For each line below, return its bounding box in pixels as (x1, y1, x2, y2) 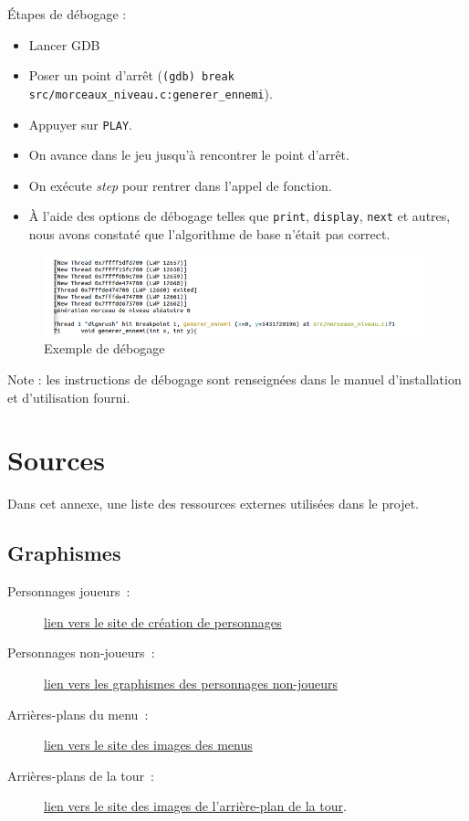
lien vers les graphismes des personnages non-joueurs (44, 673, 338, 692)
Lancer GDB (28, 35, 100, 54)
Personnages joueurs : (7, 582, 130, 601)
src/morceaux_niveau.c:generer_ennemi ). (28, 83, 273, 102)
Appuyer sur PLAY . (28, 114, 133, 133)
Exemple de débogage (44, 339, 165, 358)
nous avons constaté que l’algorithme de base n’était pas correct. (28, 225, 391, 243)
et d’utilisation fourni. (7, 387, 130, 406)
